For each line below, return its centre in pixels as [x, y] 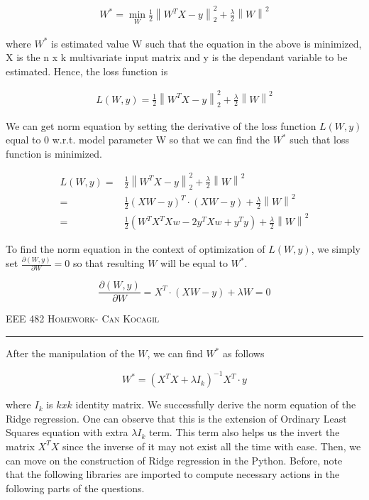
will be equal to [194, 263]
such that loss [320, 140]
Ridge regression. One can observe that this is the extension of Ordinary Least [176, 418]
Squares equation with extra [67, 432]
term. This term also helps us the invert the [244, 432]
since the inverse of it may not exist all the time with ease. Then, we [211, 446]
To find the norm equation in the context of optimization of [136, 249]
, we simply [336, 249]
